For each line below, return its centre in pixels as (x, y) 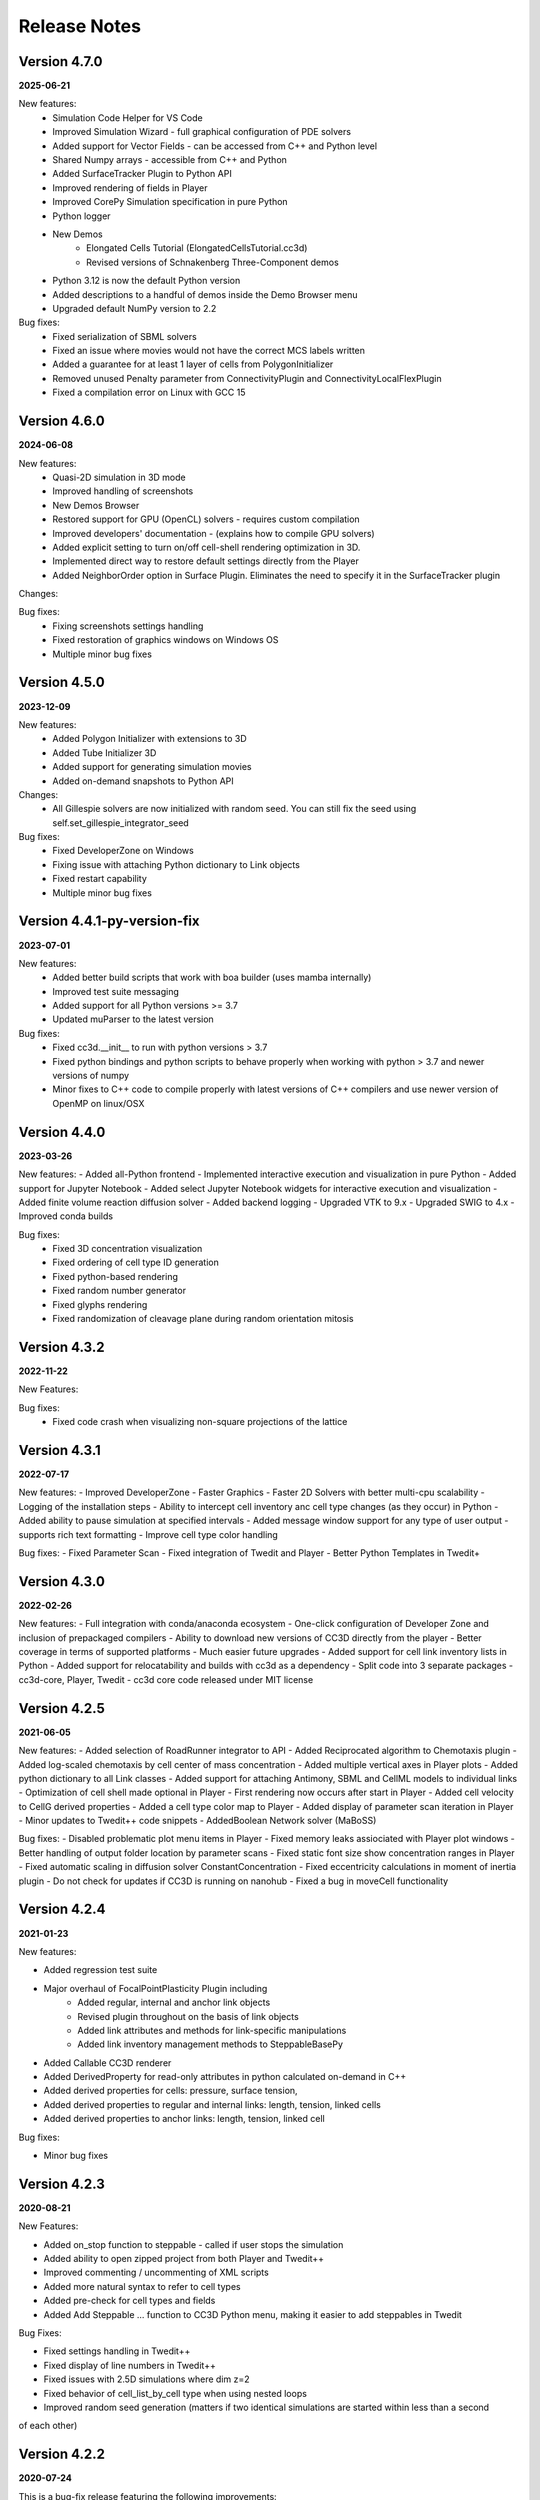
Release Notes (80, 26)
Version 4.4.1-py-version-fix (109, 921)
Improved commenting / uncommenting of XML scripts (156, 2272)
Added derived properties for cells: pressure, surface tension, (171, 2091)
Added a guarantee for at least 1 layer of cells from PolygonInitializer (193, 364)
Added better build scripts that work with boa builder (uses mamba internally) (212, 977)
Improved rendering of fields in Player (130, 187)
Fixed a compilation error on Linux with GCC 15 (149, 392)
